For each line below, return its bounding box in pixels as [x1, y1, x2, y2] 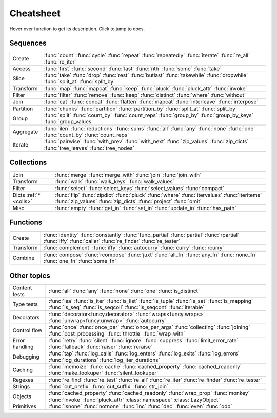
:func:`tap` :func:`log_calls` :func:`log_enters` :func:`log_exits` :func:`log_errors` [49, 350, 240, 357]
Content [12, 284, 32, 291]
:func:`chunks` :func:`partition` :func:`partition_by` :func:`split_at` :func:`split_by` [44, 105, 238, 112]
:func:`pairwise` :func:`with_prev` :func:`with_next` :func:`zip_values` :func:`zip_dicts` [44, 138, 249, 145]
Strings [12, 383, 30, 390]
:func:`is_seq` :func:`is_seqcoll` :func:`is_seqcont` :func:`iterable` [49, 304, 205, 311]
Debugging [12, 353, 39, 360]
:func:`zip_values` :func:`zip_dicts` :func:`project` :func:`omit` [55, 198, 202, 205]
